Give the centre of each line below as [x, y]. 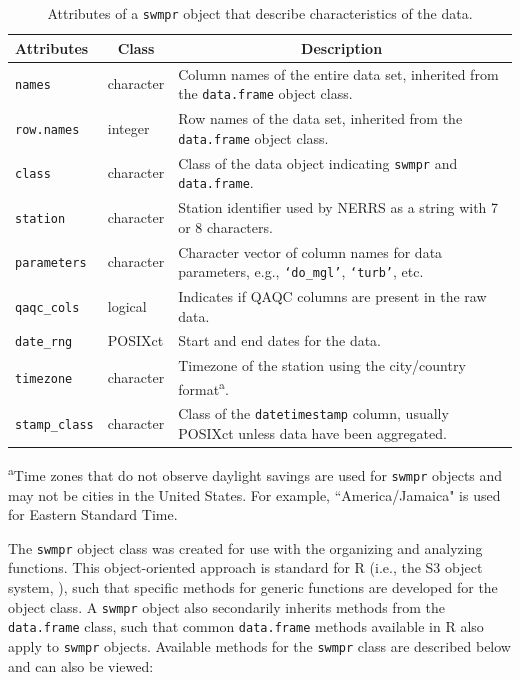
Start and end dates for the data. [280, 340]
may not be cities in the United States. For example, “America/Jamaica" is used [254, 494]
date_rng [44, 342]
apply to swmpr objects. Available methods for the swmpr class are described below [259, 645]
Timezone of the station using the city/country [322, 365]
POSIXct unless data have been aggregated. [312, 433]
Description [342, 47]
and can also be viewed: [81, 665]
